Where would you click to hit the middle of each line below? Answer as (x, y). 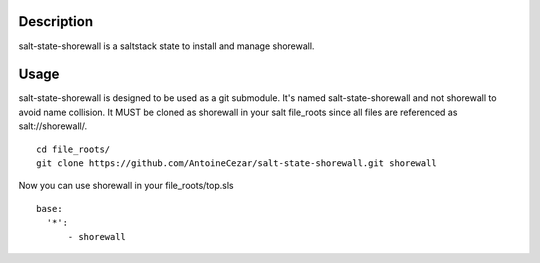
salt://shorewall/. (53, 126)
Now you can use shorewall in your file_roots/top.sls (126, 186)
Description (56, 21)
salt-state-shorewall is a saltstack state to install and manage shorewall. (166, 46)
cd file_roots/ (73, 149)
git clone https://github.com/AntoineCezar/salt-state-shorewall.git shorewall (236, 163)
